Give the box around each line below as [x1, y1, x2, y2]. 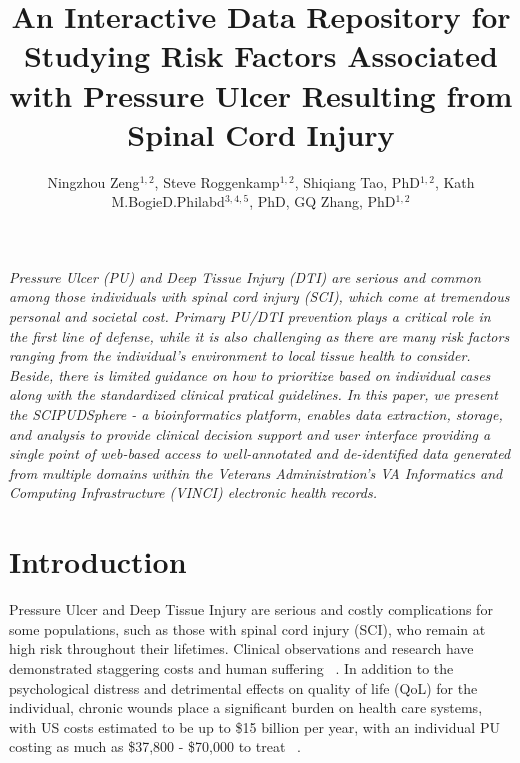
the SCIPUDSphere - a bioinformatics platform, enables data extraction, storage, [9, 404, 503, 425]
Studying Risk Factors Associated [23, 35, 499, 76]
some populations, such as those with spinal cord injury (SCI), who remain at [9, 618, 486, 639]
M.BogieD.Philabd [111, 191, 225, 212]
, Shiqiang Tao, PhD [294, 171, 420, 192]
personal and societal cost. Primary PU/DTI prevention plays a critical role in [9, 306, 491, 327]
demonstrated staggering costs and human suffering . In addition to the [9, 657, 454, 678]
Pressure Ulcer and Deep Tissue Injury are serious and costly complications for [9, 599, 493, 620]
